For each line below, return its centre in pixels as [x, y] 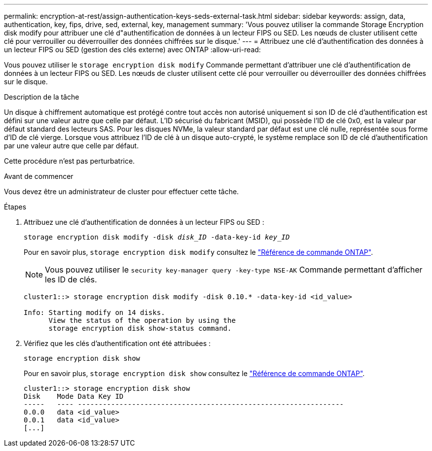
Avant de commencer [39, 176]
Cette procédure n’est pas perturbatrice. [70, 161]
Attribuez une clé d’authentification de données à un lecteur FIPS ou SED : [144, 222]
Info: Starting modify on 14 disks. [94, 312]
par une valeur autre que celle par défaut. [72, 146]
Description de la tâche [42, 97]
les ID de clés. [71, 279]
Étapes [15, 207]
